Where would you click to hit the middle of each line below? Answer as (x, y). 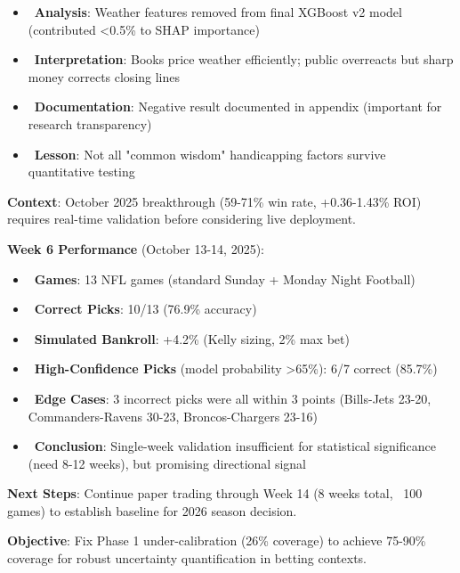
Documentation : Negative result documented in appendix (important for (238, 106)
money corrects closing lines (104, 76)
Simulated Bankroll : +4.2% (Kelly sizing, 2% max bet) (192, 338)
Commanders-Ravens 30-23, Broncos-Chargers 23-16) (173, 416)
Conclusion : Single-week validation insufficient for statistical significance (235, 446)
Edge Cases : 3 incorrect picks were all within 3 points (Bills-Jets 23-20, (233, 398)
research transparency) (90, 123)
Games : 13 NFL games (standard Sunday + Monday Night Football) (225, 278)
